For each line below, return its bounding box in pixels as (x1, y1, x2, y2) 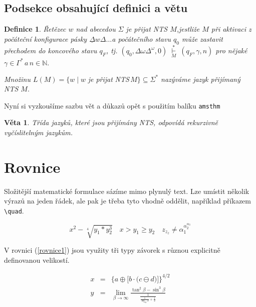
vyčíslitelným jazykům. (4, 127, 73, 137)
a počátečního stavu (112, 33, 171, 44)
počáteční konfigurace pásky (4, 33, 87, 44)
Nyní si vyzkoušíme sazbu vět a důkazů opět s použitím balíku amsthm (4, 100, 220, 111)
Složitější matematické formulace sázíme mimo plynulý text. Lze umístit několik (4, 185, 249, 196)
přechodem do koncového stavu (4, 45, 97, 55)
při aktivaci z (211, 24, 251, 34)
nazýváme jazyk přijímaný (161, 73, 240, 84)
